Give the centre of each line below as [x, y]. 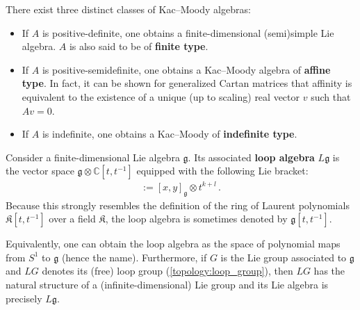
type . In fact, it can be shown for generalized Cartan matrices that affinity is [187, 83]
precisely [24, 298]
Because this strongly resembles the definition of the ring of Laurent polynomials [178, 205]
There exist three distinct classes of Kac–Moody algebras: [128, 9]
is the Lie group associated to [284, 257]
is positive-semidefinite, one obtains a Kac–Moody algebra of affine [186, 69]
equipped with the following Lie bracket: [222, 171]
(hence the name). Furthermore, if [134, 257]
